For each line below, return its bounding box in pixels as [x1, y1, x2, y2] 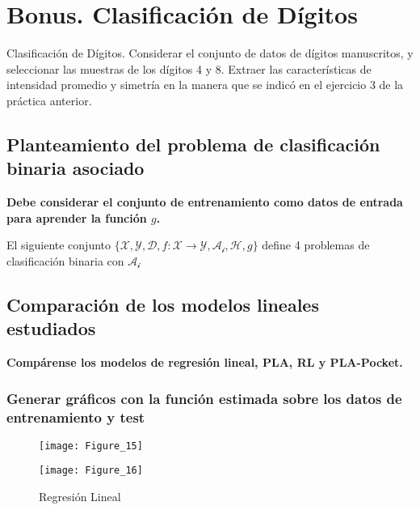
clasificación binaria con [6, 252, 124, 269]
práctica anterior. [6, 91, 92, 108]
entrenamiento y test [6, 406, 145, 427]
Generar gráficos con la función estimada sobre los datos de [6, 388, 402, 408]
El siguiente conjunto [6, 236, 111, 253]
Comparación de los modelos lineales [6, 291, 319, 317]
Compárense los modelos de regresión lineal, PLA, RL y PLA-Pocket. [6, 354, 403, 371]
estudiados [6, 316, 96, 341]
